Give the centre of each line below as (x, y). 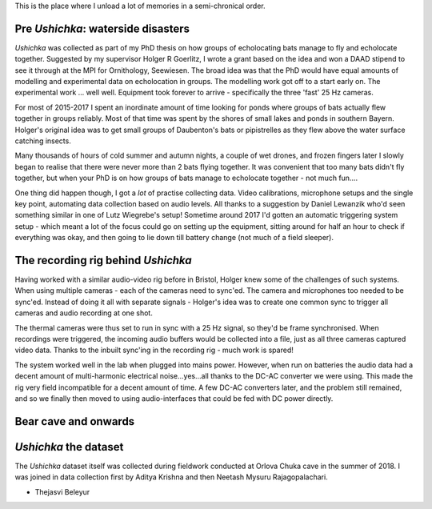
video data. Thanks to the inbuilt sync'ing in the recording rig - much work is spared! (154, 350)
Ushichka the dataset (69, 447)
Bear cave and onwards (75, 421)
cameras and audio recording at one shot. (84, 313)
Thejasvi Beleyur (62, 491)
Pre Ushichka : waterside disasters (102, 28)
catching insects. (43, 141)
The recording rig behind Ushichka (103, 260)
